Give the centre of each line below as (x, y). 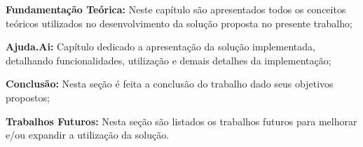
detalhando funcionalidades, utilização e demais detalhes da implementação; (169, 60)
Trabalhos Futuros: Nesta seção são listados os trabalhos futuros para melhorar (181, 121)
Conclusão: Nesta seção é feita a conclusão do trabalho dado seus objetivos (170, 84)
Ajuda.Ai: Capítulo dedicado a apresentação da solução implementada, (160, 47)
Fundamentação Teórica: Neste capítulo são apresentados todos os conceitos (176, 9)
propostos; (28, 97)
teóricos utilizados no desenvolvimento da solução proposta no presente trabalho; (179, 23)
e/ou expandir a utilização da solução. (88, 135)
